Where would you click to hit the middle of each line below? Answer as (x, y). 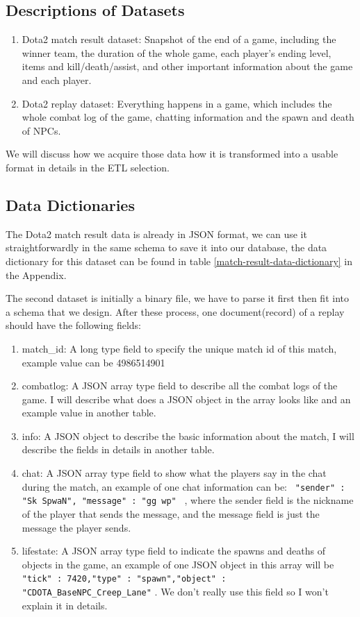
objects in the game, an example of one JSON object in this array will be (178, 564)
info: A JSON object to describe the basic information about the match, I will (188, 436)
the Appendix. (36, 274)
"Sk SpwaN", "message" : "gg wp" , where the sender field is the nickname (188, 500)
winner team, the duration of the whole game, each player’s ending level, (177, 52)
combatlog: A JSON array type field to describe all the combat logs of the (180, 386)
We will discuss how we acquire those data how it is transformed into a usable (172, 154)
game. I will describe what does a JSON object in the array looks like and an (186, 399)
